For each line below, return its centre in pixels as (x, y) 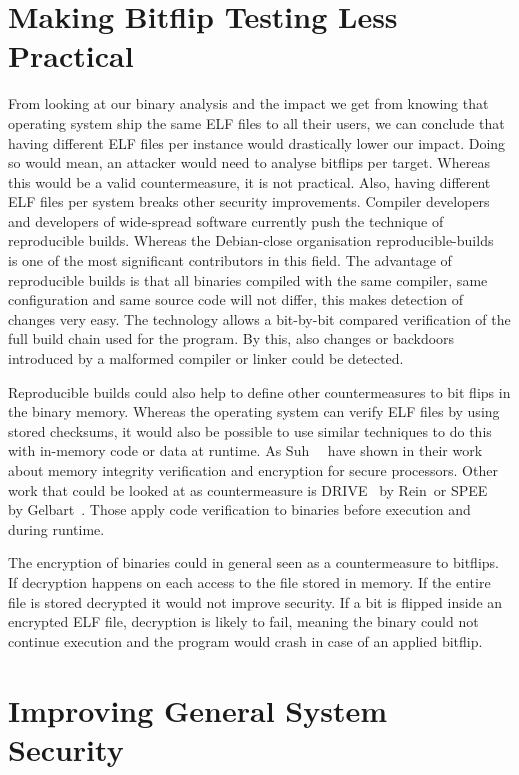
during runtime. (56, 528)
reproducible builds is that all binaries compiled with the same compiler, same (248, 279)
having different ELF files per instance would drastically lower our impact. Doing (257, 142)
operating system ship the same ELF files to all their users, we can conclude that (256, 122)
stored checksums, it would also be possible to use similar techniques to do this (250, 430)
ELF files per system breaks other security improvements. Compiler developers (249, 201)
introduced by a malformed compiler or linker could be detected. (206, 358)
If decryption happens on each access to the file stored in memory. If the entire (249, 581)
